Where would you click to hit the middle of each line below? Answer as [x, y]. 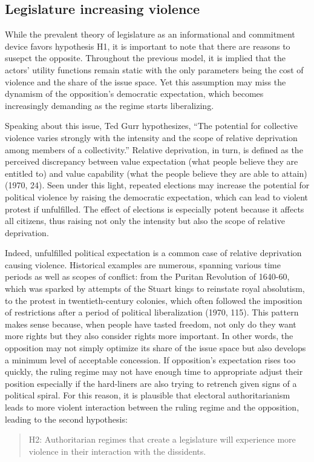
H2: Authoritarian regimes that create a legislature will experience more [162, 439]
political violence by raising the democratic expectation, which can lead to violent [157, 196]
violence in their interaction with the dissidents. [117, 451]
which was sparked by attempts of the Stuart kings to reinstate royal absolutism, [155, 289]
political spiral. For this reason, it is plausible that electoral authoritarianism [148, 395]
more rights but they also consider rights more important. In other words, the [149, 336]
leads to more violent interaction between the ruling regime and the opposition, [152, 407]
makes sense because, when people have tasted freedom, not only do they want [151, 324]
